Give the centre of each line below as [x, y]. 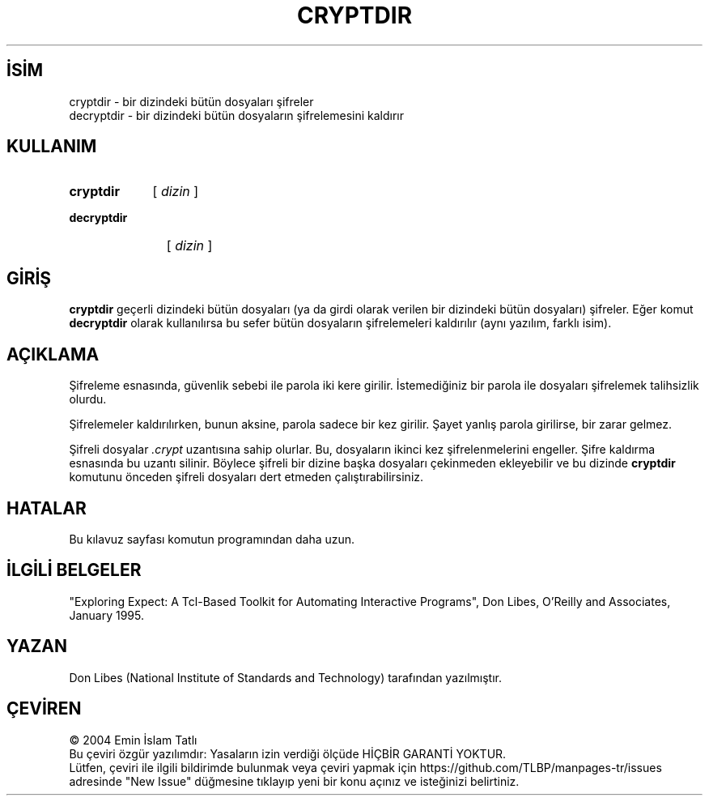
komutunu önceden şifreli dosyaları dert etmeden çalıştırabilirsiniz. [246, 477]
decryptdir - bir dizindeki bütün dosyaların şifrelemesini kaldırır [236, 115]
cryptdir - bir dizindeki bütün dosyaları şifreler [191, 101]
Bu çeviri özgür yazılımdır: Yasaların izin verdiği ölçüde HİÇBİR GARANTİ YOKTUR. [288, 753]
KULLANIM [52, 147]
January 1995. [106, 615]
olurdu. [88, 399]
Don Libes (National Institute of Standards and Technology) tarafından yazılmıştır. [285, 677]
